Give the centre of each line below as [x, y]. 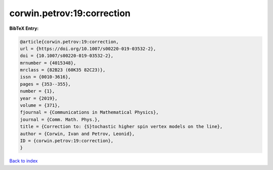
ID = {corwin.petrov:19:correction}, [67, 141]
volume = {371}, [40, 105]
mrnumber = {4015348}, [48, 63]
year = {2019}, [39, 98]
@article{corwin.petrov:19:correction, [69, 41]
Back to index [24, 161]
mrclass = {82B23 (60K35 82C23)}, [63, 70]
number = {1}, [37, 91]
